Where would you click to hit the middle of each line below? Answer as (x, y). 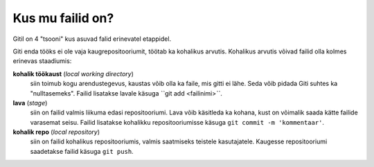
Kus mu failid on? (63, 18)
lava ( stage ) (30, 103)
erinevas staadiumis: (42, 61)
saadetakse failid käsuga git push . (82, 151)
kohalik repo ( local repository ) (56, 132)
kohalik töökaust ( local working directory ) (73, 73)
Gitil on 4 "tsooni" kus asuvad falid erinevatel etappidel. (92, 39)
